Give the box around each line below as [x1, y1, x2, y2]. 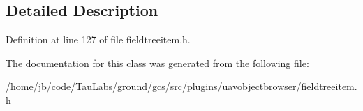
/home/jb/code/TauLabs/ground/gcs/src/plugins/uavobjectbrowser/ [6, 79, 302, 94]
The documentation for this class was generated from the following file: [6, 55, 309, 70]
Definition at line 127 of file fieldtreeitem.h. [6, 32, 191, 47]
